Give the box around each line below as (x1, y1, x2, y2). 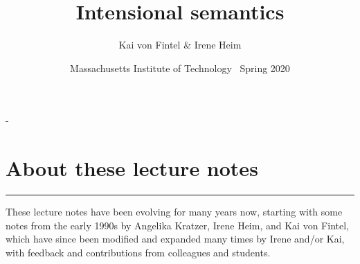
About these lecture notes (6, 154, 258, 182)
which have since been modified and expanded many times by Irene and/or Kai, (6, 231, 345, 246)
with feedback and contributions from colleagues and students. (6, 245, 271, 259)
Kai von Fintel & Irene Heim (118, 37, 242, 52)
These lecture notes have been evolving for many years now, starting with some (6, 204, 343, 219)
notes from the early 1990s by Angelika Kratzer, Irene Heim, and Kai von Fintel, (6, 218, 349, 232)
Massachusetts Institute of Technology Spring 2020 (70, 60, 290, 75)
